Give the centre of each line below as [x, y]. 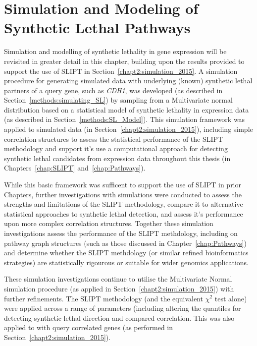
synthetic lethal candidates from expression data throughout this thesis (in [117, 158]
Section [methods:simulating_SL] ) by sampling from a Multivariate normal [118, 100]
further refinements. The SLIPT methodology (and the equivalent [103, 298]
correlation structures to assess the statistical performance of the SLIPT [114, 139]
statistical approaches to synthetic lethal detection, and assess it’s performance [124, 213]
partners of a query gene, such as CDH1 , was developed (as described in [113, 90]
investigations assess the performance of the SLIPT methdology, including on [121, 233]
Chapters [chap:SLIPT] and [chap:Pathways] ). [75, 168]
